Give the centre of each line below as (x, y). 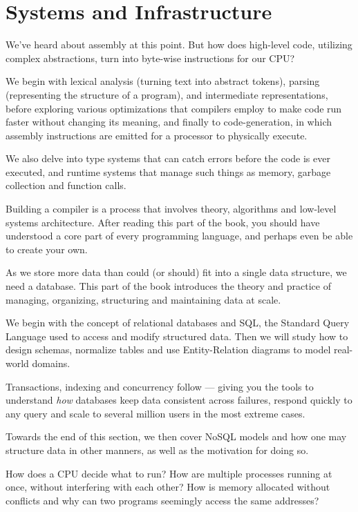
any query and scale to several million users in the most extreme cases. (156, 413)
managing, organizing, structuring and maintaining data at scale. (143, 299)
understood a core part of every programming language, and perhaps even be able (179, 236)
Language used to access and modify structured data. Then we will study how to (177, 336)
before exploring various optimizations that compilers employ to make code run (174, 108)
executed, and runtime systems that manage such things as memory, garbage (168, 171)
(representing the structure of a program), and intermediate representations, (167, 94)
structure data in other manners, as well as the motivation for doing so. (157, 450)
